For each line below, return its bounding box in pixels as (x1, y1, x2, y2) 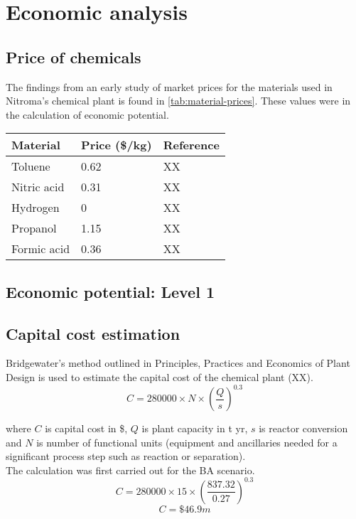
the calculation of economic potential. (6, 107, 169, 122)
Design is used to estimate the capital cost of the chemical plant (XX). (6, 369, 313, 384)
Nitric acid (11, 178, 65, 196)
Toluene (11, 158, 50, 175)
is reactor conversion (259, 421, 348, 436)
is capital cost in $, (45, 421, 128, 436)
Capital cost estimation (6, 322, 180, 344)
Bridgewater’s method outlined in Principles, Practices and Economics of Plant (6, 355, 350, 370)
